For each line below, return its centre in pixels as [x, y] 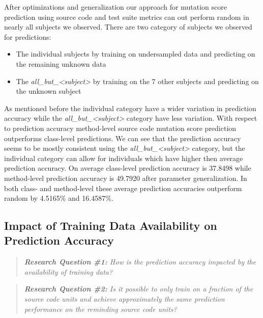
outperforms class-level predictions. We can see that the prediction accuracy [123, 138]
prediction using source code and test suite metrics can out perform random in [127, 17]
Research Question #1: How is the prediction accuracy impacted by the [140, 262]
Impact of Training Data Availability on [111, 226]
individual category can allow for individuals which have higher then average [124, 158]
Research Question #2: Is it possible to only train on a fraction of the [139, 289]
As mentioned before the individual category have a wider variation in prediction [130, 108]
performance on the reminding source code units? [100, 309]
